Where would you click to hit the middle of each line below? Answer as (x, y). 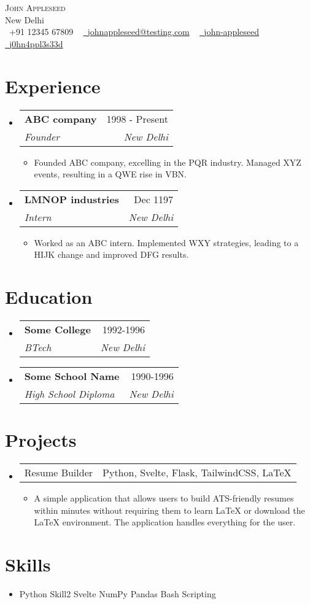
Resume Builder (59, 473)
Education (49, 297)
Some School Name (72, 376)
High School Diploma (69, 394)
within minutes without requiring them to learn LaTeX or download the (169, 510)
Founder (42, 136)
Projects (41, 440)
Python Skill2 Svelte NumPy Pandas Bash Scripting (118, 594)
